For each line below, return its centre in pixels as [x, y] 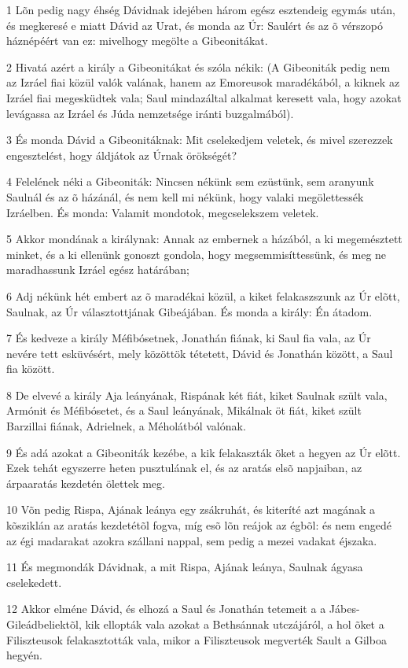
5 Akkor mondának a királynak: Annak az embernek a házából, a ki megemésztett [204, 239]
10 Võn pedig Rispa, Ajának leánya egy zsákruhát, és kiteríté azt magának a [191, 509]
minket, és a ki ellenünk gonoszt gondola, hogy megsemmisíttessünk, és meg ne [197, 254]
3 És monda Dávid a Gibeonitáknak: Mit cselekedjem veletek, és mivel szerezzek [200, 140]
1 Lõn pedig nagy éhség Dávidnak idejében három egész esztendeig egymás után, [201, 9]
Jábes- [344, 609]
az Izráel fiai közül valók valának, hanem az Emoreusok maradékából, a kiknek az [203, 82]
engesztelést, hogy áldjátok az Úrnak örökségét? [122, 155]
